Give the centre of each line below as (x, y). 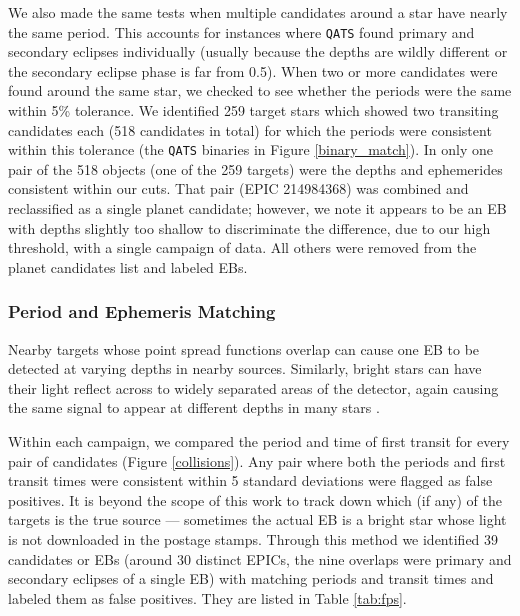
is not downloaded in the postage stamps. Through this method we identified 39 (253, 539)
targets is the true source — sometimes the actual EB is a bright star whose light (257, 519)
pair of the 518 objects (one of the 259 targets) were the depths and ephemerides (255, 168)
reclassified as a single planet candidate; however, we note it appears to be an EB (257, 208)
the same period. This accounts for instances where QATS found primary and (241, 31)
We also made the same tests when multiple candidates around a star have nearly (258, 12)
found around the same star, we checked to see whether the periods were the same (260, 90)
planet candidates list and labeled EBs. (128, 266)
